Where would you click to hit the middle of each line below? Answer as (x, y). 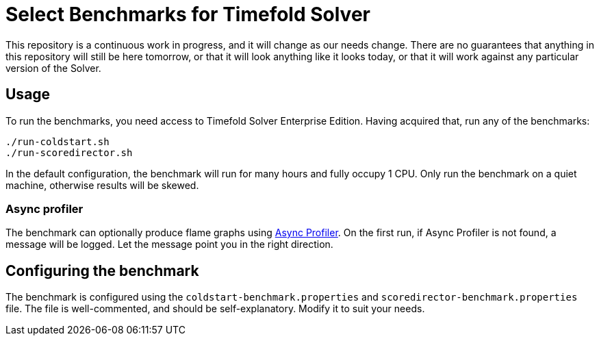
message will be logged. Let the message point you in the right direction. (169, 244)
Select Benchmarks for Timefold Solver (188, 14)
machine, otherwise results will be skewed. (102, 185)
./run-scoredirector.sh (69, 152)
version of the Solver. (53, 68)
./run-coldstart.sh (58, 141)
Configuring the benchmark (102, 270)
